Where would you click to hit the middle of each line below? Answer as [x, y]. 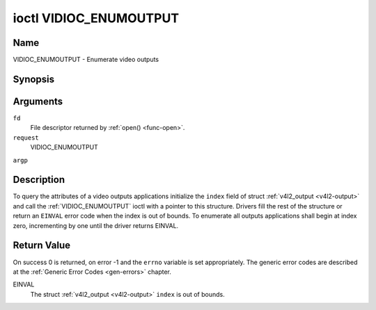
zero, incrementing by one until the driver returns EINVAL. [96, 225]
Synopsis [34, 79]
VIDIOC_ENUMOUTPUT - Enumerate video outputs [86, 60]
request [26, 138]
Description [39, 180]
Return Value [42, 246]
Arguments [38, 101]
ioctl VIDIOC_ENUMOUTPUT [96, 18]
